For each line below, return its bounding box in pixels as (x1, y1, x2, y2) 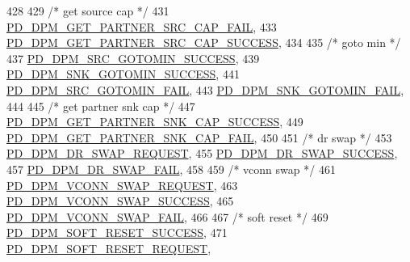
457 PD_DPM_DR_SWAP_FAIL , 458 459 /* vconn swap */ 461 (6, 160, 336, 177)
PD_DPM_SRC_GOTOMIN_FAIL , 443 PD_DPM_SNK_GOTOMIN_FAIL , (6, 81, 404, 98)
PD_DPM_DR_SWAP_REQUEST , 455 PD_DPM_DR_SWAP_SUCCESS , (6, 145, 398, 162)
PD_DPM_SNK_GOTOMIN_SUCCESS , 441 (6, 65, 240, 82)
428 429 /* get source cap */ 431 (6, 2, 169, 19)
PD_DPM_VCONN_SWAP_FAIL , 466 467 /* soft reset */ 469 (6, 208, 328, 225)
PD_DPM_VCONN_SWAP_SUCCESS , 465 (6, 192, 234, 209)
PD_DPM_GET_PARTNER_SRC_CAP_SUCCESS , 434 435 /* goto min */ (6, 34, 401, 51)
